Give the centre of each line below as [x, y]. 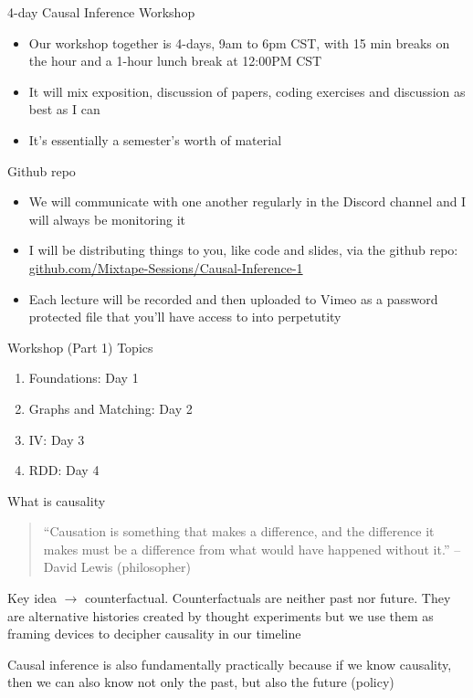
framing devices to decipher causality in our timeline [154, 634]
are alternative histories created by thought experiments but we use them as [221, 615]
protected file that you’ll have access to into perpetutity [185, 317]
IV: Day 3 [57, 439]
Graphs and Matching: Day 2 [110, 408]
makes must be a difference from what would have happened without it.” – [252, 549]
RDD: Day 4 [64, 470]
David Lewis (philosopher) [117, 567]
